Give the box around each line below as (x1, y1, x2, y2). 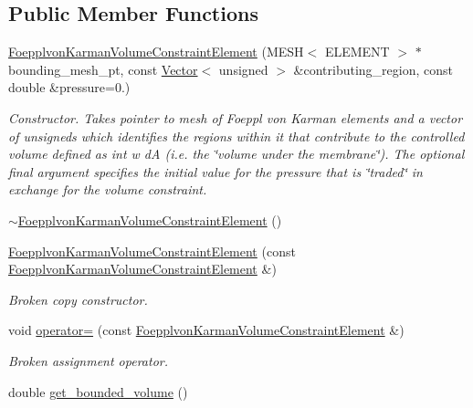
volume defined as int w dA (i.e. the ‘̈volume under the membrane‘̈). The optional (8, 144, 465, 163)
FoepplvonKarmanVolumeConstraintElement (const (8, 241, 296, 260)
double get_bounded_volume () (8, 382, 188, 401)
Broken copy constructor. (8, 289, 148, 309)
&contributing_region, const (293, 59, 453, 78)
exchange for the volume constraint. (8, 180, 207, 199)
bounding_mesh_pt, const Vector (8, 59, 198, 78)
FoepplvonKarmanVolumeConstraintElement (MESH (8, 42, 304, 61)
